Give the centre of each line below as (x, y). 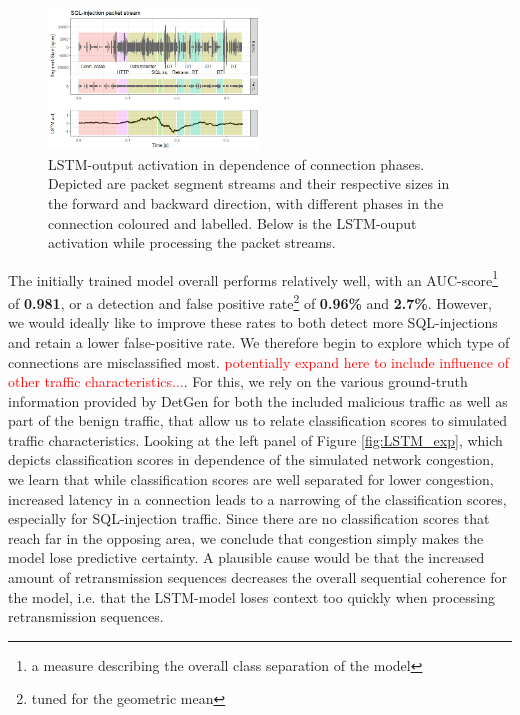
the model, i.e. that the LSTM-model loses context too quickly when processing (252, 596)
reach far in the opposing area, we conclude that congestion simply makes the (246, 537)
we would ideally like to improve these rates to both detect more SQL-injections (253, 322)
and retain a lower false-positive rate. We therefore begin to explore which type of (259, 341)
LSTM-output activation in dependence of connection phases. (236, 163)
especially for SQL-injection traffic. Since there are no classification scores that (249, 518)
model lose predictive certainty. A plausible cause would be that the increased (246, 557)
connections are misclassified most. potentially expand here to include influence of (258, 361)
